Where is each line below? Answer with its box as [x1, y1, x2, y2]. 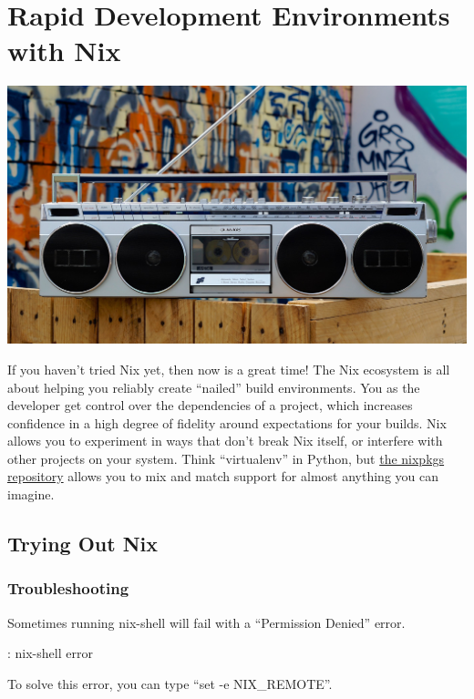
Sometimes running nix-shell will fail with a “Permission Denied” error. [7, 612, 406, 632]
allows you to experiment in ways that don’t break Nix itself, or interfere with [7, 431, 443, 450]
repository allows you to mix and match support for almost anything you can [7, 467, 438, 486]
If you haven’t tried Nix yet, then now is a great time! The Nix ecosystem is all [7, 359, 450, 378]
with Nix [7, 32, 121, 69]
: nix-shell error [7, 643, 93, 663]
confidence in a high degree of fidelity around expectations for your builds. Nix [7, 413, 447, 432]
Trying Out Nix [7, 529, 159, 558]
